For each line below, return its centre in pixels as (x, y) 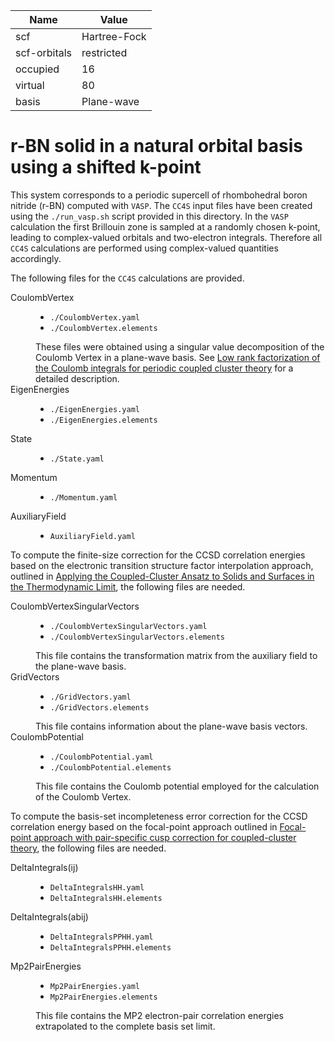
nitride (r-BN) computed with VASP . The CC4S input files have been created (161, 205)
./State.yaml (77, 459)
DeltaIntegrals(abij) (49, 916)
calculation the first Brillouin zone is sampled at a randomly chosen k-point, (165, 226)
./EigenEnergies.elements (103, 420)
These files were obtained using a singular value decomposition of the (180, 346)
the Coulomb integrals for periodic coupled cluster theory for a (164, 368)
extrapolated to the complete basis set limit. (125, 1026)
